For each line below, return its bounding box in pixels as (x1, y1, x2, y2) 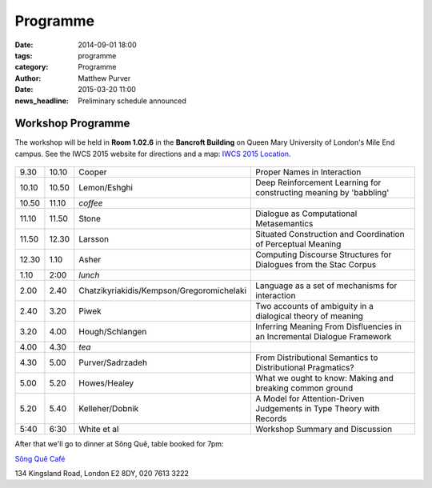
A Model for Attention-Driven (255, 393, 365, 404)
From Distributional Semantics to (255, 352, 378, 363)
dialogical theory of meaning (255, 310, 363, 322)
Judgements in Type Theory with (255, 403, 380, 414)
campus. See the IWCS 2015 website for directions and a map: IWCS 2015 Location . (14, 149, 291, 158)
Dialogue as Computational (255, 208, 358, 219)
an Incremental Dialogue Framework (255, 331, 392, 342)
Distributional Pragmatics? (255, 362, 354, 374)
